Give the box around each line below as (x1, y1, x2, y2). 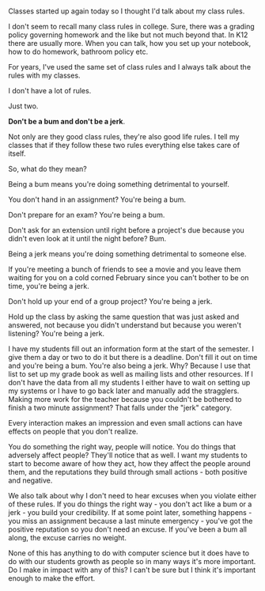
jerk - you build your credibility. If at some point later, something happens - (8, 508, 252, 517)
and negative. (8, 475, 53, 485)
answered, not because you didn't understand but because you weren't (8, 320, 241, 330)
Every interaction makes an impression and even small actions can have (8, 419, 243, 428)
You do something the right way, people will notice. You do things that (8, 442, 236, 452)
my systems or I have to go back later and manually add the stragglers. (8, 386, 240, 396)
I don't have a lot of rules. (8, 86, 92, 96)
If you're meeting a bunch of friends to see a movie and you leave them (8, 264, 241, 275)
